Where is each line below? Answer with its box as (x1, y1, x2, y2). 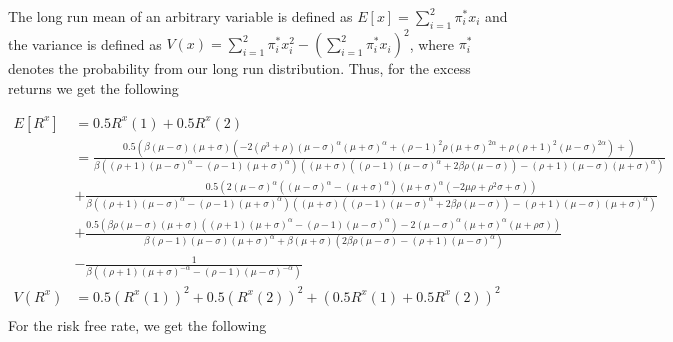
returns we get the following (8, 77, 179, 98)
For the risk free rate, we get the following (8, 314, 267, 335)
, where (409, 33, 455, 54)
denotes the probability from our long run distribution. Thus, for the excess (8, 58, 471, 79)
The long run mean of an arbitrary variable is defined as (8, 6, 353, 26)
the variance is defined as (8, 33, 162, 54)
